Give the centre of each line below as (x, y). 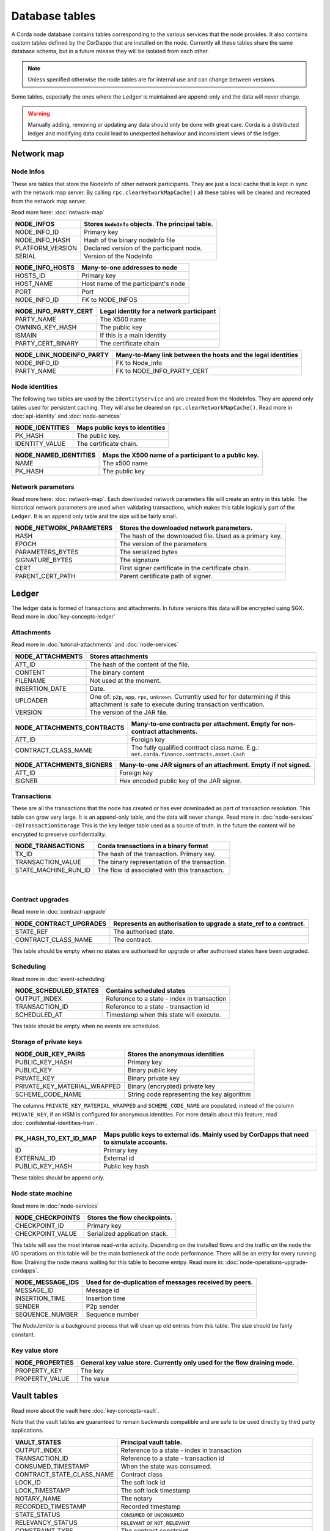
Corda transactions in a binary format (153, 846)
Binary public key (152, 1070)
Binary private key (153, 1078)
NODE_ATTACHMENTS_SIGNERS (64, 764)
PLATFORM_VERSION (46, 248)
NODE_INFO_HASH (42, 240)
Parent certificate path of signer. (166, 576)
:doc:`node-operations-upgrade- (267, 1262)
